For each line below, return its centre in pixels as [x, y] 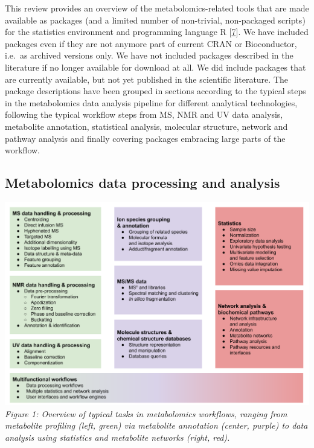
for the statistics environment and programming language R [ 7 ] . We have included [157, 32]
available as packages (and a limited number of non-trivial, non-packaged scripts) [155, 20]
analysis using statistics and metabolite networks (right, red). [117, 437]
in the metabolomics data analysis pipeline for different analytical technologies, [151, 102]
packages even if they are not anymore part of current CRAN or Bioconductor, [151, 43]
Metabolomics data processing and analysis [143, 183]
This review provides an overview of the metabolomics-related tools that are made [157, 8]
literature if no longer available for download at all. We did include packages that [155, 67]
